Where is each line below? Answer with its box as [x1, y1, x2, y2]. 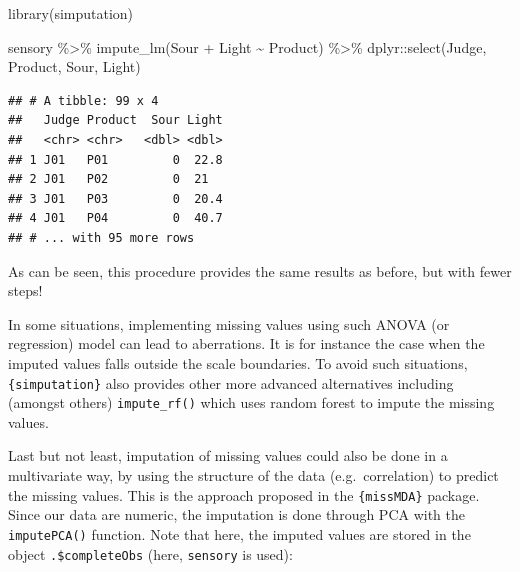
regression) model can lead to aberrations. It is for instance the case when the [8, 333, 485, 354]
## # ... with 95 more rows [8, 230, 195, 245]
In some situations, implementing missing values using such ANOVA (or [8, 313, 450, 334]
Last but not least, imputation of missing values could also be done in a [8, 445, 448, 466]
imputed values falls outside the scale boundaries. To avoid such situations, [8, 352, 468, 373]
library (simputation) [8, 3, 134, 23]
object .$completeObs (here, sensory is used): [8, 543, 293, 564]
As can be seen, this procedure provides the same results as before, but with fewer [8, 260, 512, 281]
